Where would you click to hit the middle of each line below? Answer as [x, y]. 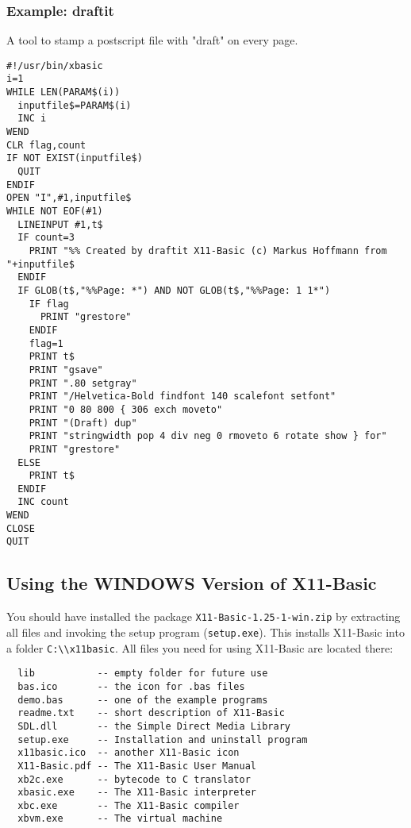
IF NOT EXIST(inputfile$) [75, 158]
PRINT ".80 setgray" [83, 383]
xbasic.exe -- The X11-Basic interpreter [137, 793]
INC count [43, 502]
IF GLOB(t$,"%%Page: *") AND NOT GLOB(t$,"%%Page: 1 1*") [174, 290]
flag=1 [46, 343]
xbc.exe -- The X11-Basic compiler [129, 805]
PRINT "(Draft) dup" [83, 423]
